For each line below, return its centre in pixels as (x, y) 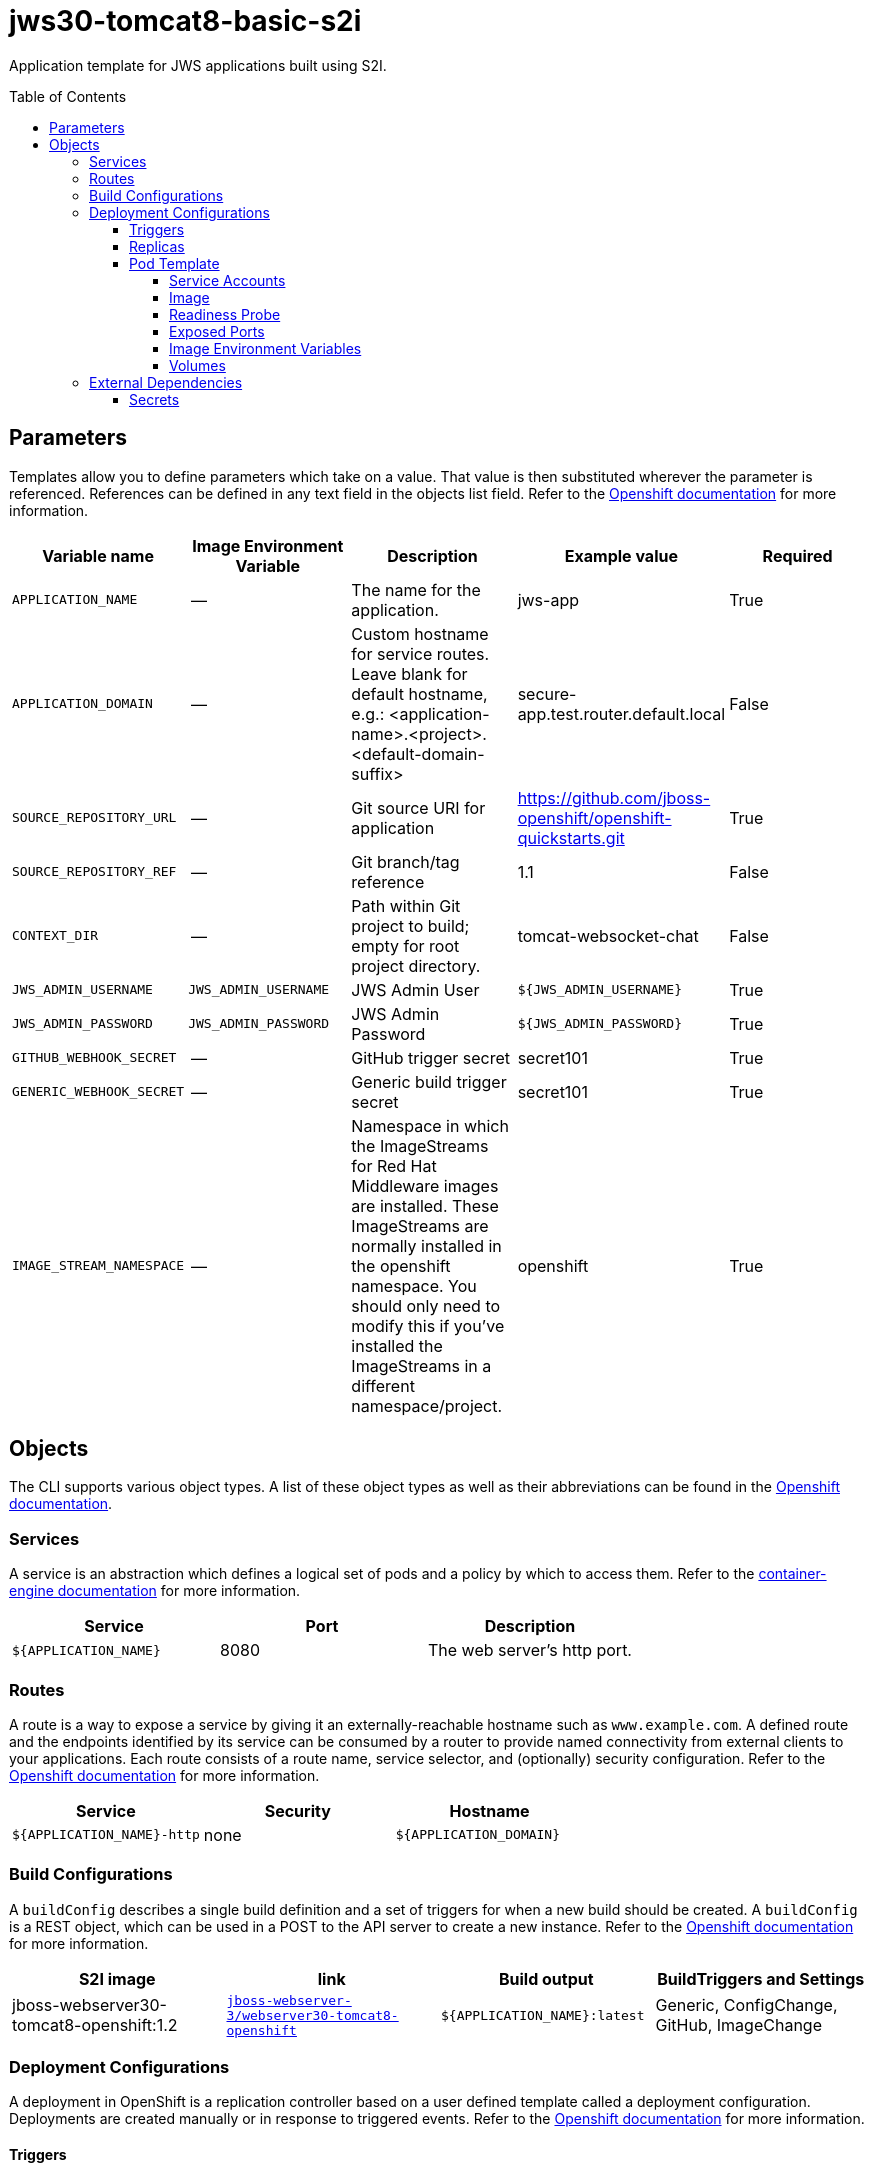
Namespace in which (430, 1125)
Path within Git (406, 905)
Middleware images (425, 1185)
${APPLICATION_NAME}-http (106, 1835)
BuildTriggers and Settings (761, 1978)
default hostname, (419, 693)
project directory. (416, 965)
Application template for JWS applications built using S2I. (198, 65)
